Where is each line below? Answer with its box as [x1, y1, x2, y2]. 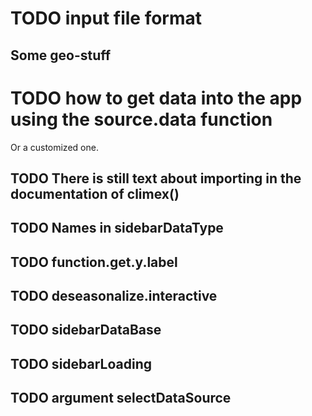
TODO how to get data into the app [10, 87, 303, 109]
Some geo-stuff [10, 47, 112, 64]
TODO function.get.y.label [10, 253, 178, 271]
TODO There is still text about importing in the [10, 170, 302, 187]
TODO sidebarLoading [10, 355, 152, 372]
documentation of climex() [10, 185, 180, 202]
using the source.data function [10, 108, 273, 131]
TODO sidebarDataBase [10, 322, 162, 339]
